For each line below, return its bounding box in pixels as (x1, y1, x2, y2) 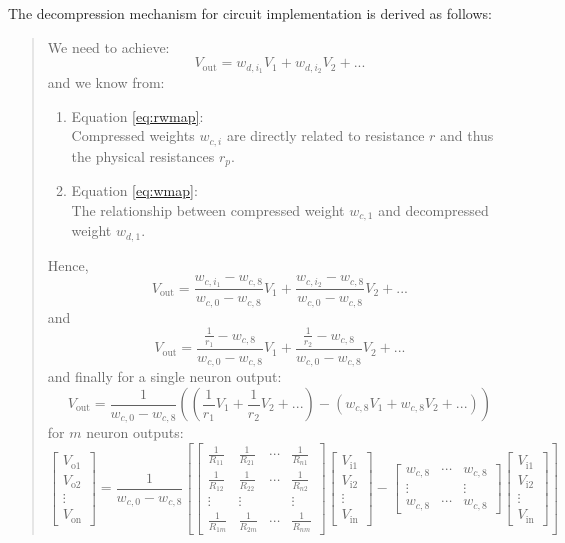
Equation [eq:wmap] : (71, 180, 198, 201)
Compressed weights (71, 125, 195, 146)
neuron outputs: (86, 422, 184, 443)
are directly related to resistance (226, 125, 425, 146)
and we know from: (47, 72, 165, 93)
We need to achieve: (47, 36, 170, 57)
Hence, (47, 254, 89, 275)
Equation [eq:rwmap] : (71, 105, 204, 126)
